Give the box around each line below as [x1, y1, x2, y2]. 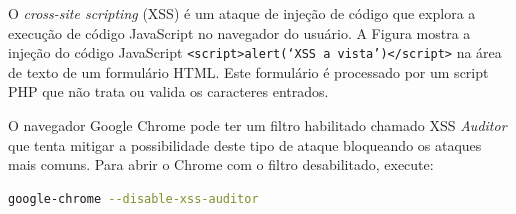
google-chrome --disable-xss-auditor [8, 191, 259, 206]
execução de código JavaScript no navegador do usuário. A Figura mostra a [8, 22, 471, 43]
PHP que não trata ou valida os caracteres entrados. [8, 81, 329, 102]
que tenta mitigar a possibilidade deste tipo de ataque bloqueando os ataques [8, 134, 482, 155]
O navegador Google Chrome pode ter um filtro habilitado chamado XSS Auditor [8, 115, 507, 136]
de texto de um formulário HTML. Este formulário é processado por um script [8, 61, 489, 82]
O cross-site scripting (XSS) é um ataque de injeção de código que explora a [8, 3, 476, 23]
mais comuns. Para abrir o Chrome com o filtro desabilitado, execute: [8, 154, 434, 175]
